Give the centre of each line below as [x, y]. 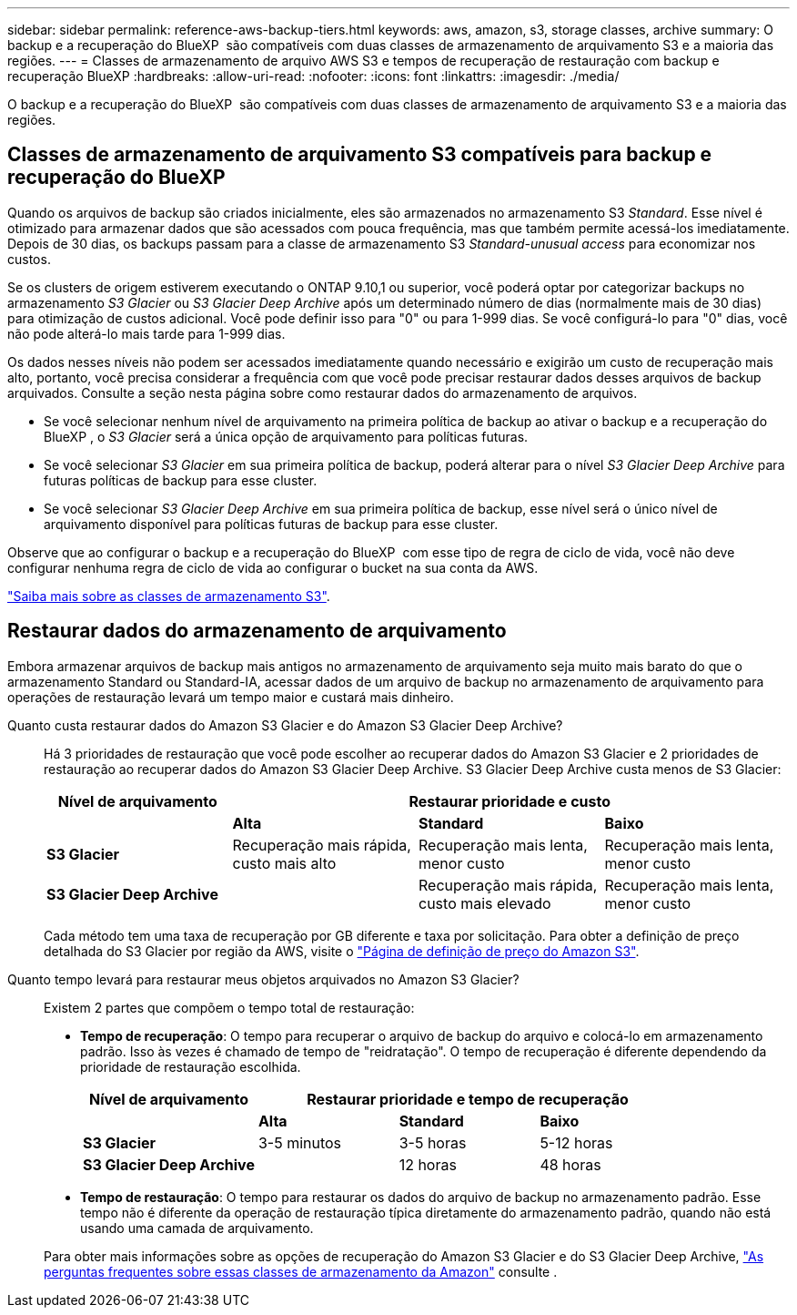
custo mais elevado [485, 903]
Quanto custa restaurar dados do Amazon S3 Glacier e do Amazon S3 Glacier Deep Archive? [285, 725]
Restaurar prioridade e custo [510, 801]
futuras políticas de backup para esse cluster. [181, 480]
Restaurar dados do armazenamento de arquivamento [257, 631]
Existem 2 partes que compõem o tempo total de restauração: [229, 1007]
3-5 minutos [300, 1142]
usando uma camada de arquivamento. [197, 1228]
